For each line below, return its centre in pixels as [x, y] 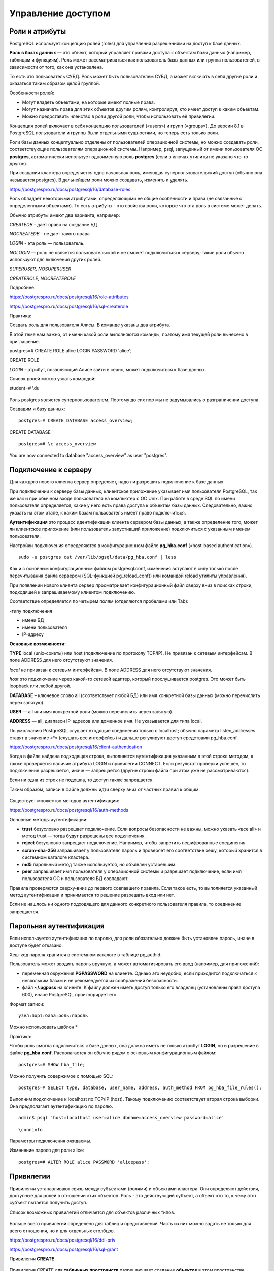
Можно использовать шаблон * [44, 1027]
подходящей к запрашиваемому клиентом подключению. [72, 592]
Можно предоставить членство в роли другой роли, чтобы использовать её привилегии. [119, 116]
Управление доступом [60, 13]
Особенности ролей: [32, 93]
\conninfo [30, 1129]
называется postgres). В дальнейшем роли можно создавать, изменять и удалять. [99, 180]
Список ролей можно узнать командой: [53, 379]
